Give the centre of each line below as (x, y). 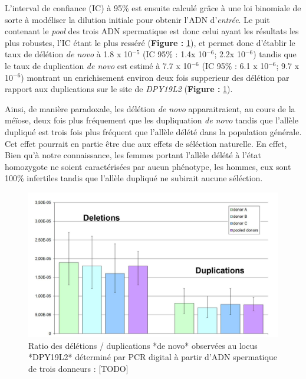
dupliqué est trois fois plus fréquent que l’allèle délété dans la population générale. (153, 131)
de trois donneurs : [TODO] (78, 368)
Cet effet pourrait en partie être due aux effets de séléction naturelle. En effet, (146, 143)
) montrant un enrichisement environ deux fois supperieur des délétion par (155, 77)
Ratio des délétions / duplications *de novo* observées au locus (143, 345)
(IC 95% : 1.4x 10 (175, 54)
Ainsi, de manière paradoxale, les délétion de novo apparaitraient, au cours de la (150, 108)
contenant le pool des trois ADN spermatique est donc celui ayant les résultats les (152, 31)
